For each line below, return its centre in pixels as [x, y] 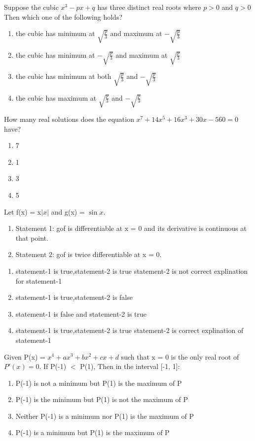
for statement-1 [39, 280]
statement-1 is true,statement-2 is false [74, 297]
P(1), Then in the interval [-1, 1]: [130, 366]
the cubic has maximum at [56, 97]
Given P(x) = [25, 356]
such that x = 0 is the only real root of [180, 356]
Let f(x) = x [23, 211]
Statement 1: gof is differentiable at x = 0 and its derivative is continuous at [131, 228]
